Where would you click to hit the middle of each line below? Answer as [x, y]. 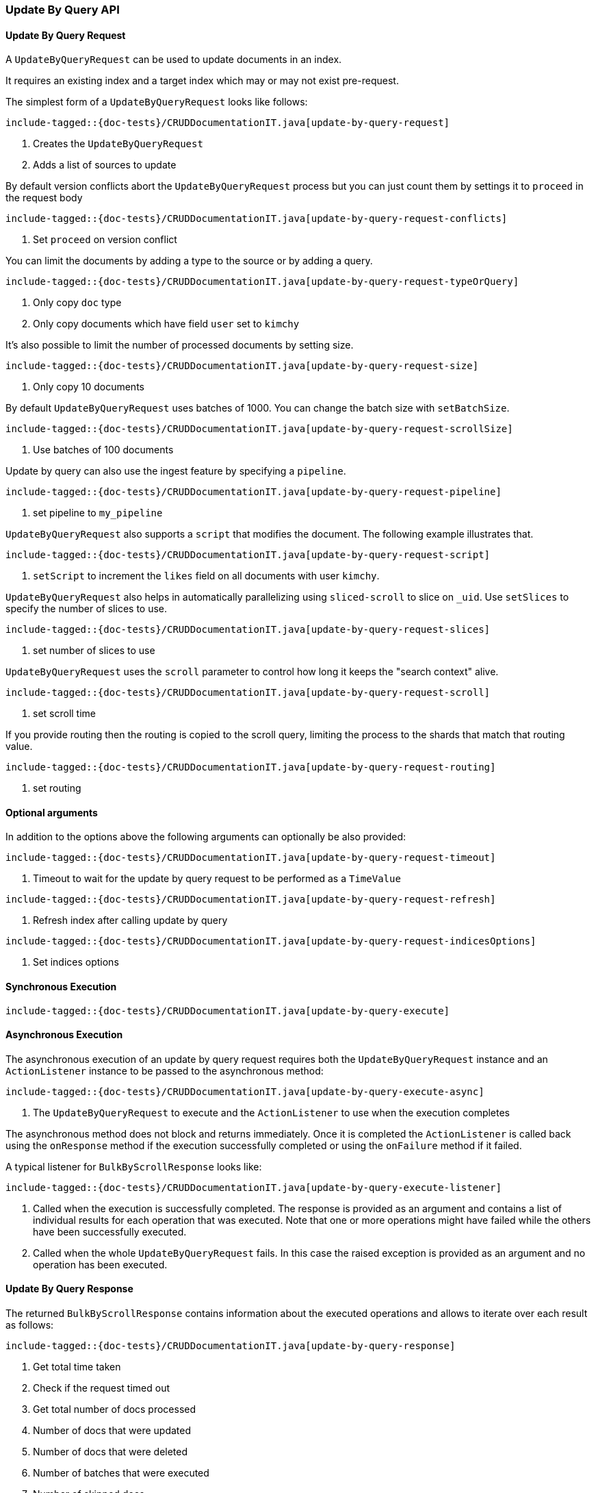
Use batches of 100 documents [103, 450]
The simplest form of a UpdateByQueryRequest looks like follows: [157, 102]
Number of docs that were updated [112, 1431]
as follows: [30, 1325]
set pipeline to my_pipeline [98, 513]
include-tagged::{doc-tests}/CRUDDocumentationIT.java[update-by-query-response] [231, 1346]
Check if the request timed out [102, 1388]
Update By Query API [63, 10]
